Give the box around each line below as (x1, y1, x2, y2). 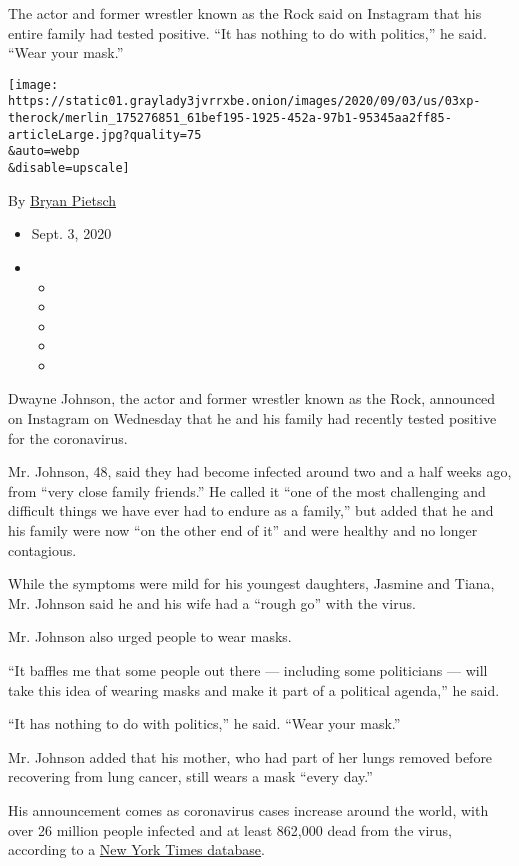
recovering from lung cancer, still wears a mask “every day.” (8, 766, 373, 787)
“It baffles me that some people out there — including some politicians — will (8, 660, 488, 680)
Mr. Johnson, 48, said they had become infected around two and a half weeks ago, (8, 461, 512, 482)
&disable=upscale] (8, 161, 130, 176)
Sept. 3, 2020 (31, 223, 112, 244)
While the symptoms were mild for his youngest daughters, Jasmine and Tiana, (8, 573, 495, 594)
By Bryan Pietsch (8, 189, 117, 210)
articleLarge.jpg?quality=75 (8, 127, 202, 142)
